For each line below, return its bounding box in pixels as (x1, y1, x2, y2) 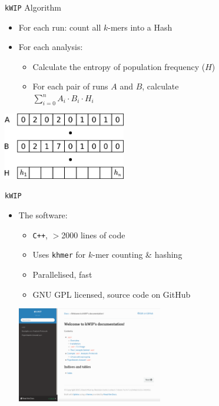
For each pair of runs (32, 80, 108, 92)
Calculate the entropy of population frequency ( (32, 60, 205, 72)
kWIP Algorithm (5, 1, 61, 13)
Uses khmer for (32, 248, 86, 261)
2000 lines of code (61, 228, 125, 241)
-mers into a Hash (108, 21, 172, 33)
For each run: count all (18, 21, 101, 33)
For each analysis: (18, 41, 83, 53)
